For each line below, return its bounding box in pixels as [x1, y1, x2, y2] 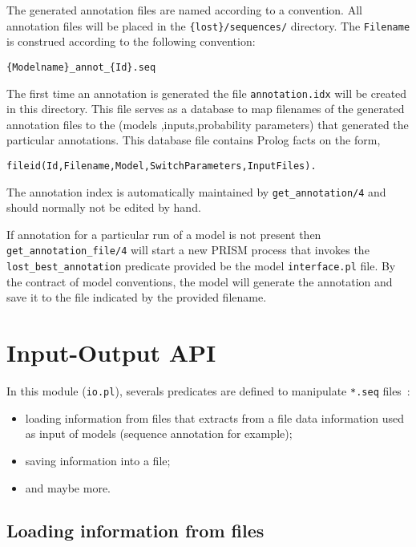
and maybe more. [25, 479, 111, 496]
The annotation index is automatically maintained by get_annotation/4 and [6, 183, 386, 200]
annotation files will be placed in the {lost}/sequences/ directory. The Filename [6, 17, 410, 34]
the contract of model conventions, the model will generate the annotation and [6, 273, 393, 290]
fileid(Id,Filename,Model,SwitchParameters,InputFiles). [6, 160, 317, 172]
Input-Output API [6, 336, 216, 369]
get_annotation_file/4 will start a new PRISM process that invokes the [6, 241, 370, 258]
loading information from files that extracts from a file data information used [25, 409, 404, 426]
